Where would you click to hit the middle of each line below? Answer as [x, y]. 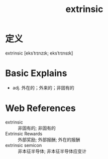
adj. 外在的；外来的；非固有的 [43, 87]
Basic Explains [36, 73]
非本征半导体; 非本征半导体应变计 [52, 151]
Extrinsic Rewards [24, 133]
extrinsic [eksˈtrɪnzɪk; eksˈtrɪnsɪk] [39, 53]
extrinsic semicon [23, 145]
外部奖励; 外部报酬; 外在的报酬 [49, 139]
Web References [41, 108]
